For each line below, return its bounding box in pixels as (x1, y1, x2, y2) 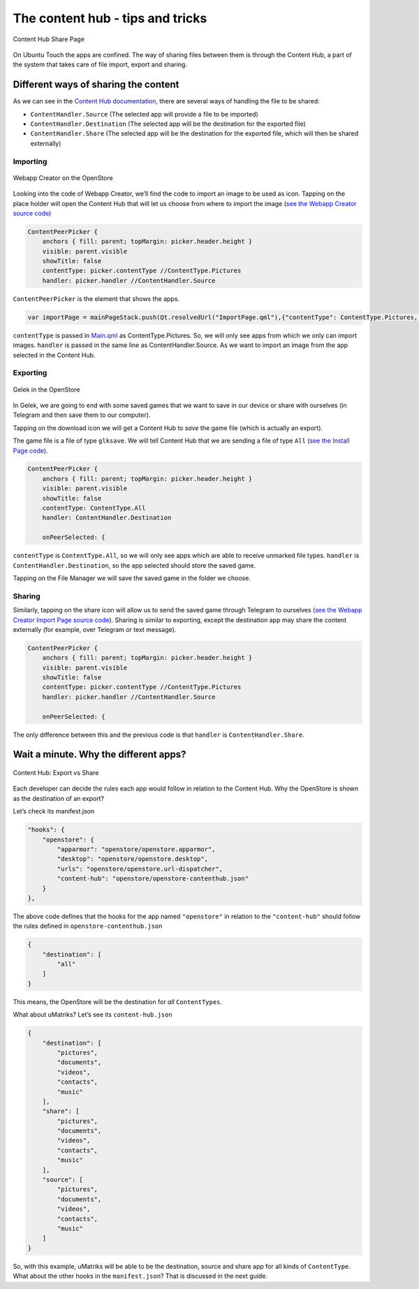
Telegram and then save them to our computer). (13, 411, 151, 419)
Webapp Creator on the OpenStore (13, 173, 113, 182)
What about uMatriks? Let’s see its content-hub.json (13, 1010, 172, 1019)
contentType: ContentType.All (42, 504, 146, 513)
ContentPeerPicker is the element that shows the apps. (13, 294, 180, 303)
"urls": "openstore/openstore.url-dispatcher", (57, 864, 223, 873)
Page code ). (13, 446, 48, 455)
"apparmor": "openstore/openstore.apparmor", (57, 845, 216, 853)
